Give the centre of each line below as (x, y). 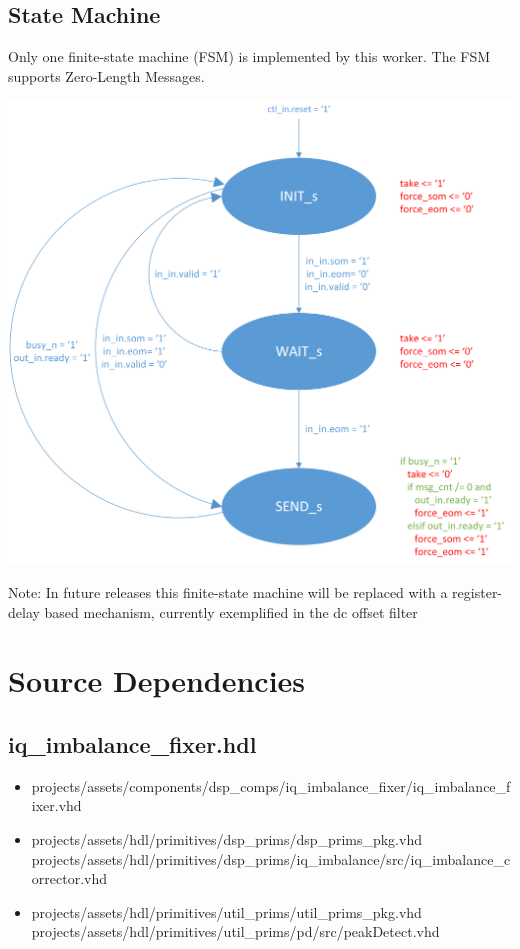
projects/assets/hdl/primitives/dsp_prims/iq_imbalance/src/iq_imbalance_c (271, 858)
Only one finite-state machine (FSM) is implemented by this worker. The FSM (249, 56)
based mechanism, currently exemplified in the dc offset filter (231, 611)
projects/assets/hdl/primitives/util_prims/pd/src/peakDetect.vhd (235, 931)
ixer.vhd (56, 805)
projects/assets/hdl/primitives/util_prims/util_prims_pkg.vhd (226, 911)
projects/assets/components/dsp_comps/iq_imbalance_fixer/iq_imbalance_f (271, 785)
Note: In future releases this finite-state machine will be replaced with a (228, 592)
